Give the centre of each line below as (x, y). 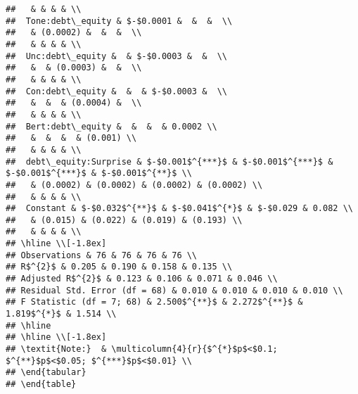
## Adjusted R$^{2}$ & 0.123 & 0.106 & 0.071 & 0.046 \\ (142, 279)
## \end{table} (41, 384)
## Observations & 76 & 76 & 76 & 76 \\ (102, 255)
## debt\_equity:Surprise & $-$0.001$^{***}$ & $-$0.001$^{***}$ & (170, 161)
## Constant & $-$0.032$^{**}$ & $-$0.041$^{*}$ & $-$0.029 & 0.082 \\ (179, 209)
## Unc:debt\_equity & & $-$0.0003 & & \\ (116, 56)
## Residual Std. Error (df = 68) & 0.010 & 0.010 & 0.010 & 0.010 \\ (174, 290)
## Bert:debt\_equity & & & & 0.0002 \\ (111, 126)
